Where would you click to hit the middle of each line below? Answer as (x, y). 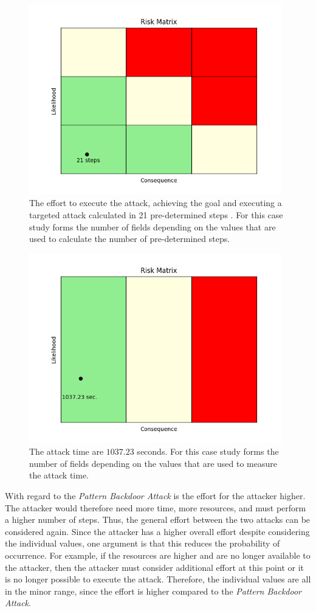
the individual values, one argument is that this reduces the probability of (143, 543)
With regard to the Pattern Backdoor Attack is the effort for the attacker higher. (155, 495)
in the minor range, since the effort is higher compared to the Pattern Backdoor (153, 591)
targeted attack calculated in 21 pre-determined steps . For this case (156, 214)
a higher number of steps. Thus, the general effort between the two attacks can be (158, 520)
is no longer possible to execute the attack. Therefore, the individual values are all (158, 579)
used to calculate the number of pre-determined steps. (130, 239)
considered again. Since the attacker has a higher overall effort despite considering (157, 531)
